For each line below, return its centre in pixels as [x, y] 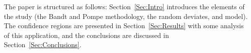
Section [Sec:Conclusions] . [43, 44]
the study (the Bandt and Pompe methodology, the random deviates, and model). [126, 16]
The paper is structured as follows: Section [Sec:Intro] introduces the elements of [124, 6]
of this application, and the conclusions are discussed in [87, 35]
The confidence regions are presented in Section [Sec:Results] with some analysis [124, 26]
